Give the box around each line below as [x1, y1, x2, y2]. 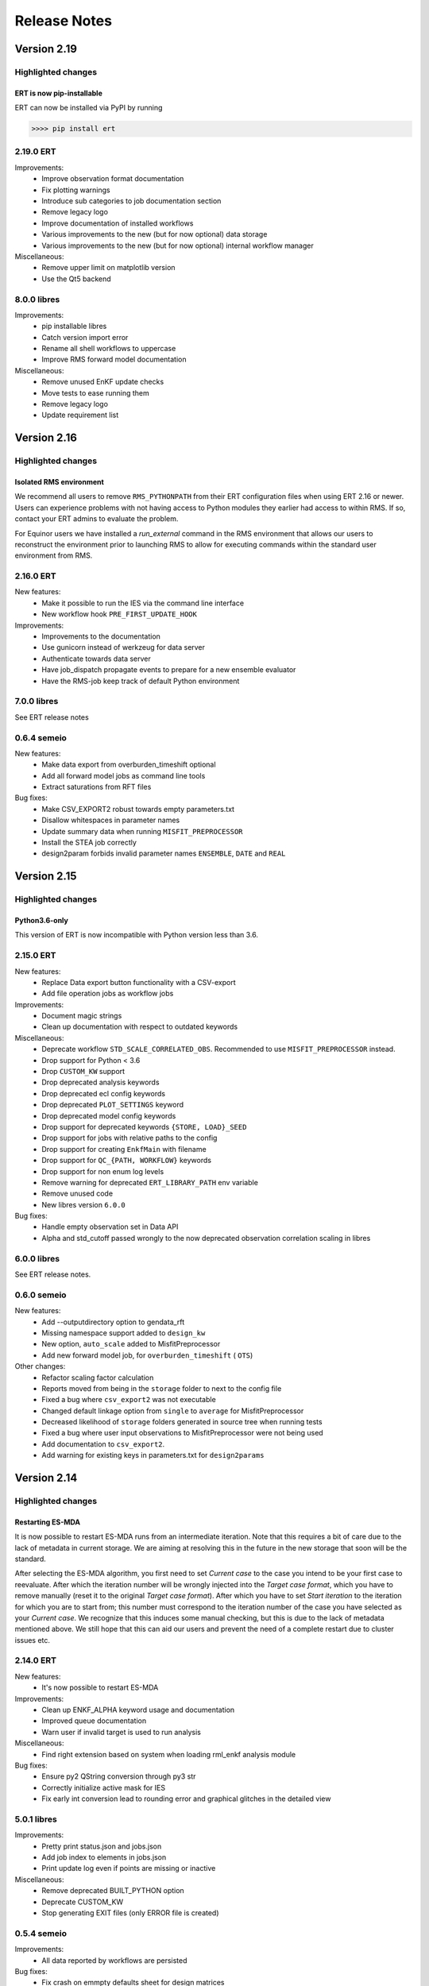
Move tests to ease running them [41, 388, 150, 397]
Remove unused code [41, 1188, 114, 1199]
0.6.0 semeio [14, 1289, 67, 1300]
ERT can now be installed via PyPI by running [14, 103, 163, 113]
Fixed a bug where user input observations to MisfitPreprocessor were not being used [41, 1428, 323, 1438]
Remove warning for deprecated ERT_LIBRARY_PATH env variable [41, 1177, 258, 1187]
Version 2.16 [14, 431, 77, 445]
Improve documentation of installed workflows [41, 218, 194, 228]
